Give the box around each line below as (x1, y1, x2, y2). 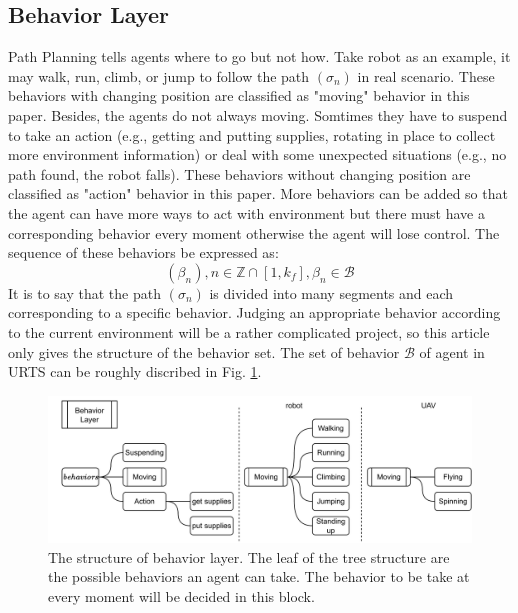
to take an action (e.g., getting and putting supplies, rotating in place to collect (8, 124, 496, 145)
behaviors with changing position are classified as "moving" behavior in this (8, 85, 470, 106)
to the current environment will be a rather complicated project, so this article (8, 321, 490, 342)
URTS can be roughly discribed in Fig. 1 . (8, 361, 262, 382)
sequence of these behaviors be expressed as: (8, 242, 279, 263)
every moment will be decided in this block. (48, 585, 315, 606)
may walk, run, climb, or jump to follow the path (8, 65, 310, 86)
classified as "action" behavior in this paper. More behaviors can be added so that (8, 183, 508, 204)
